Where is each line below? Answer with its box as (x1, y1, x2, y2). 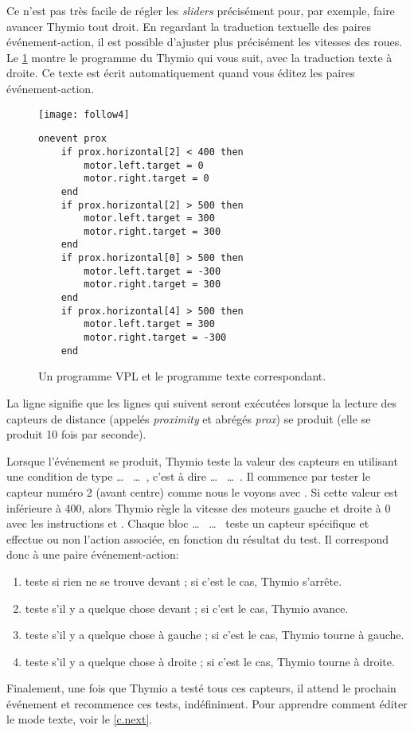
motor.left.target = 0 (84, 159, 204, 171)
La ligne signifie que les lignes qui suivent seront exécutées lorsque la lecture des (6, 394, 397, 411)
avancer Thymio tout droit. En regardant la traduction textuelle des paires (6, 18, 371, 34)
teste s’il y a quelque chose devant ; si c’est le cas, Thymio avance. (25, 599, 349, 616)
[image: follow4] (38, 108, 130, 120)
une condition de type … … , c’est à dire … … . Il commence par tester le (6, 468, 370, 485)
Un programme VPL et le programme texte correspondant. (38, 368, 326, 384)
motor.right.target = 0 (84, 173, 209, 185)
